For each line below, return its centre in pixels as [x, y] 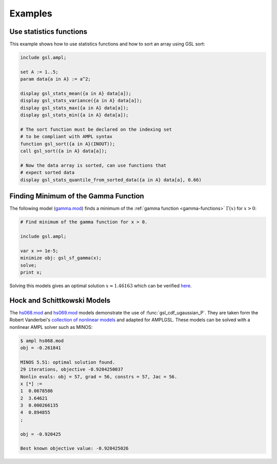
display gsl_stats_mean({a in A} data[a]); [76, 93]
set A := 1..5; [39, 72]
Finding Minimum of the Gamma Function [77, 196]
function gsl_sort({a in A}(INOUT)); [68, 144]
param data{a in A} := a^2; [55, 79]
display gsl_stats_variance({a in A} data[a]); [81, 101]
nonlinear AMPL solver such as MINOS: [51, 327]
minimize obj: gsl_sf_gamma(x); [61, 258]
